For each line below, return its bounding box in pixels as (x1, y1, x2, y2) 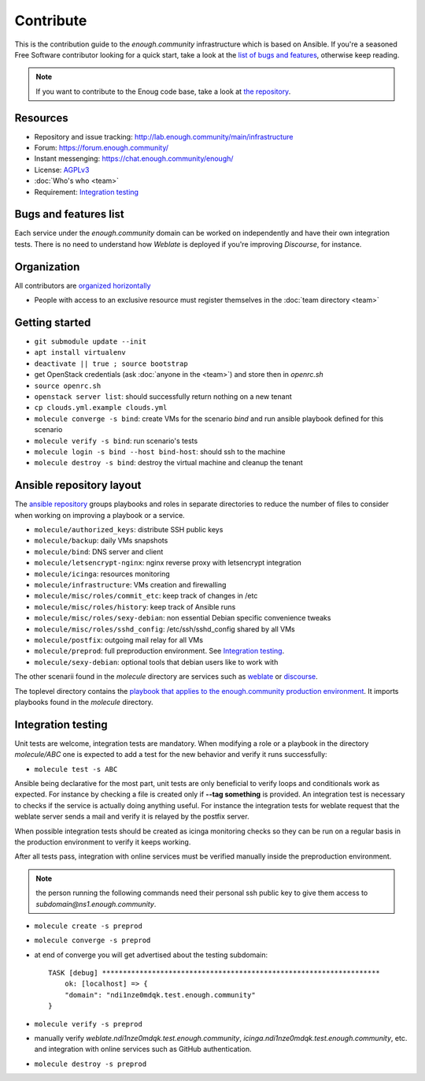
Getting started (14, 315, 91, 329)
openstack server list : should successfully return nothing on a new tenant (34, 392, 292, 401)
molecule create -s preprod (34, 921, 143, 930)
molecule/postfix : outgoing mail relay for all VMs (34, 635, 204, 644)
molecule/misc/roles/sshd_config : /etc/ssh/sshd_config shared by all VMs (34, 624, 295, 634)
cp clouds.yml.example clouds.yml (34, 403, 168, 412)
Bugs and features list (14, 207, 125, 221)
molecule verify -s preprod (34, 1019, 143, 1028)
